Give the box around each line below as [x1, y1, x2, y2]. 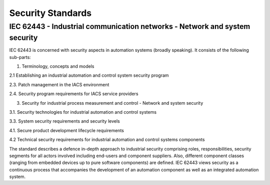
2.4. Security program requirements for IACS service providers [9, 91, 138, 97]
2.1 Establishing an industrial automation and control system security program [9, 72, 169, 78]
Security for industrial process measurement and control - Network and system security [21, 100, 203, 106]
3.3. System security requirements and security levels [9, 118, 120, 124]
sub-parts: [9, 54, 31, 60]
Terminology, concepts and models [21, 63, 94, 69]
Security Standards [9, 7, 92, 18]
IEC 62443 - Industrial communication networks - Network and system [9, 22, 250, 31]
